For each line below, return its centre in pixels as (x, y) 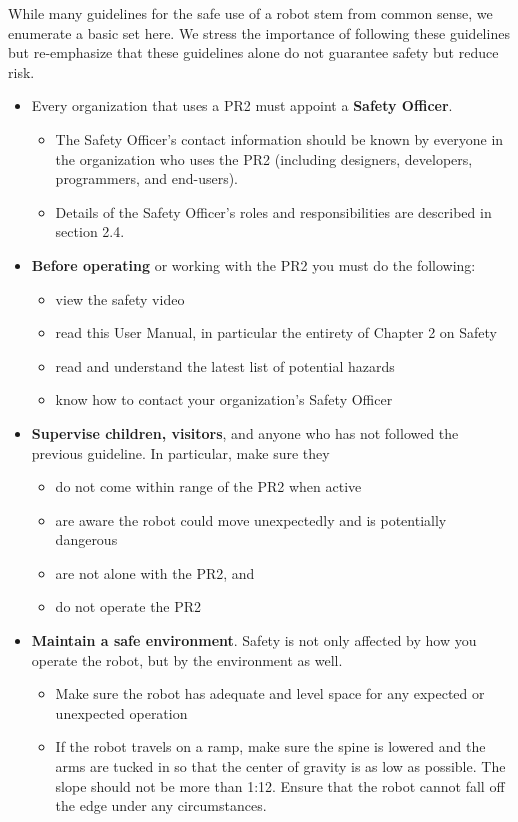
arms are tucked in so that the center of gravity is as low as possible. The (280, 766)
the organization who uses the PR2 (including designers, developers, (264, 158)
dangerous (86, 539)
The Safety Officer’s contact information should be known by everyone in (279, 138)
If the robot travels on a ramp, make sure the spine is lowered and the (270, 746)
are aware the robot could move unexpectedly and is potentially (251, 519)
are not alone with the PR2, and (155, 572)
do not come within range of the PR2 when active (208, 486)
